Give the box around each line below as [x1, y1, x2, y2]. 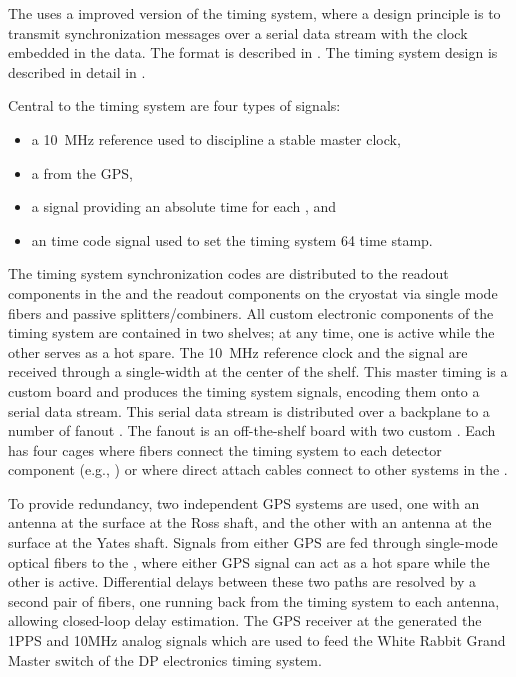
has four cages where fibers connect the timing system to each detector [8, 439, 442, 460]
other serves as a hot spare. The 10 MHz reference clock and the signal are [8, 341, 468, 362]
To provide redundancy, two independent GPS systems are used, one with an [8, 492, 480, 513]
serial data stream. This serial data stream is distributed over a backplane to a [8, 400, 490, 421]
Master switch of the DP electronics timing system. [8, 649, 322, 670]
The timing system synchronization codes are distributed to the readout [8, 263, 449, 284]
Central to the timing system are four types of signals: [8, 95, 341, 116]
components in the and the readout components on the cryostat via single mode [8, 282, 498, 303]
